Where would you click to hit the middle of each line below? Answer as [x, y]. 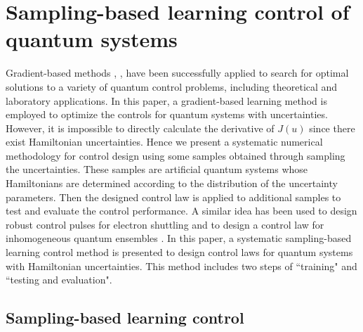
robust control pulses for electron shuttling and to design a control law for [165, 224]
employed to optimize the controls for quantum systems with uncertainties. [167, 114]
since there [332, 128]
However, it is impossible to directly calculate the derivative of [140, 128]
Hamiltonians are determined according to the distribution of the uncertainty [172, 183]
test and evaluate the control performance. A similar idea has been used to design [181, 211]
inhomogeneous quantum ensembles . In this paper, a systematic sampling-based [179, 238]
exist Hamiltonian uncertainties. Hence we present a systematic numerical [164, 142]
